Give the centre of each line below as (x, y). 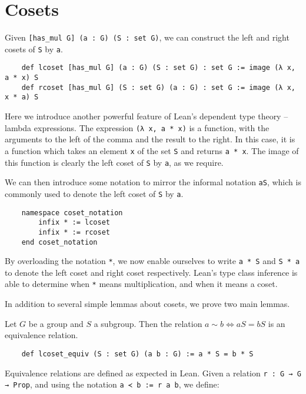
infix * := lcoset (74, 223)
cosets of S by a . (34, 49)
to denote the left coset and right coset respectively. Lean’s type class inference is (151, 272)
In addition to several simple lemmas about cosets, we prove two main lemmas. (147, 304)
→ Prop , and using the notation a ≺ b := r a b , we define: (112, 384)
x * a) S (22, 97)
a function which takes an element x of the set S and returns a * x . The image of (152, 150)
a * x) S (22, 78)
